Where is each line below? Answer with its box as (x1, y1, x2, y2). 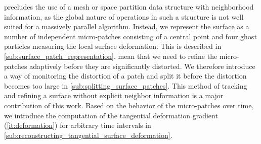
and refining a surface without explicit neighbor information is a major (4, 90, 224, 101)
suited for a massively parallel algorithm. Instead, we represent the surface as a (4, 21, 249, 32)
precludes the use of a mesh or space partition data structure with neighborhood (4, 2, 254, 12)
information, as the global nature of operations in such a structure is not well (4, 11, 244, 22)
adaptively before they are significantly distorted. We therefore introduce (29, 60, 255, 71)
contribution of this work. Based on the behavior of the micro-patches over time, (4, 100, 254, 110)
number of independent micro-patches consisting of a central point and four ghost (4, 31, 257, 41)
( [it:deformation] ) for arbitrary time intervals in (4, 120, 151, 130)
